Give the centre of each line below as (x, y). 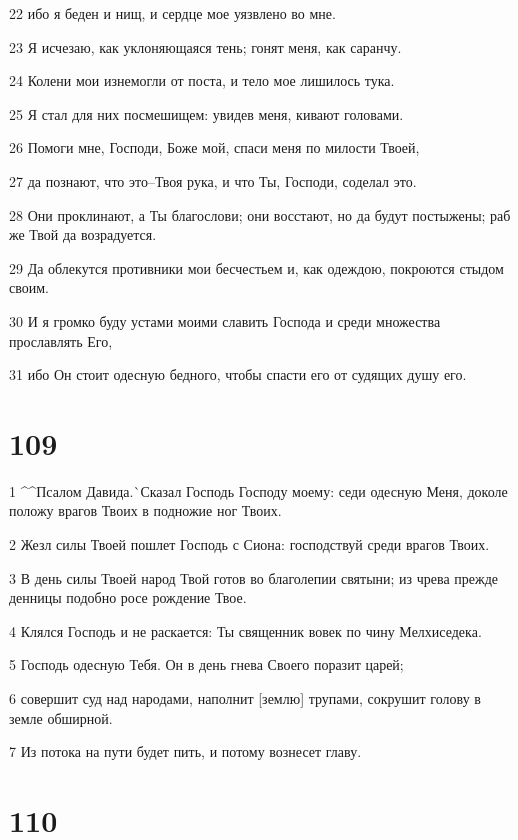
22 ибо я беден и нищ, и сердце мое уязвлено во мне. (172, 13)
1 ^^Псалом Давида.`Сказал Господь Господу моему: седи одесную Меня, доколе (258, 490)
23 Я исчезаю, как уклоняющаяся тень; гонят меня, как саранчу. (205, 46)
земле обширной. (61, 717)
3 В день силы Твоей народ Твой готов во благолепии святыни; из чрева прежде (254, 577)
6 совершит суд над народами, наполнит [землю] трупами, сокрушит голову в (245, 698)
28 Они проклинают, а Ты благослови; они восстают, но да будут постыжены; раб (260, 214)
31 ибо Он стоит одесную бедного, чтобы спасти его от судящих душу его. (238, 374)
